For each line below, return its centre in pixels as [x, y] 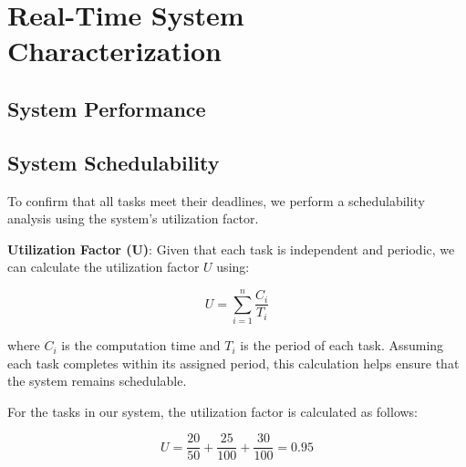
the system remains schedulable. [97, 381]
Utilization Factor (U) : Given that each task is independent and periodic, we [231, 249]
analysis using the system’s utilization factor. [133, 218]
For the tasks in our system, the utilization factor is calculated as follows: [213, 411]
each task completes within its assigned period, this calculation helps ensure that [233, 363]
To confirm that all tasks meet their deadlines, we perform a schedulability [216, 200]
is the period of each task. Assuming [342, 345]
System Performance [107, 108]
